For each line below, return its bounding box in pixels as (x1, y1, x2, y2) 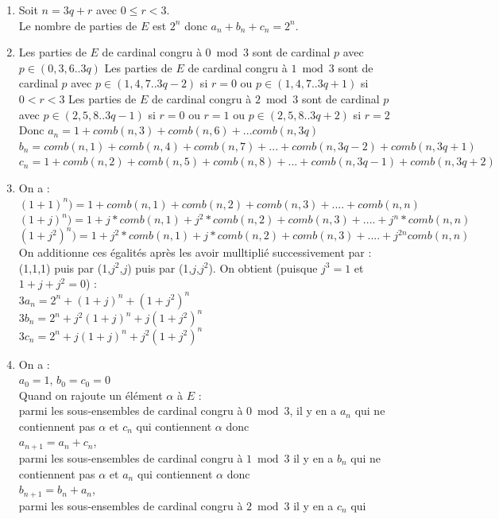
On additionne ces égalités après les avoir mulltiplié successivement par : (18, 244, 372, 261)
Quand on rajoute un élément (18, 386, 163, 403)
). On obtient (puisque (208, 259, 318, 276)
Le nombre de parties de (18, 17, 137, 33)
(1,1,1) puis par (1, (18, 259, 111, 276)
